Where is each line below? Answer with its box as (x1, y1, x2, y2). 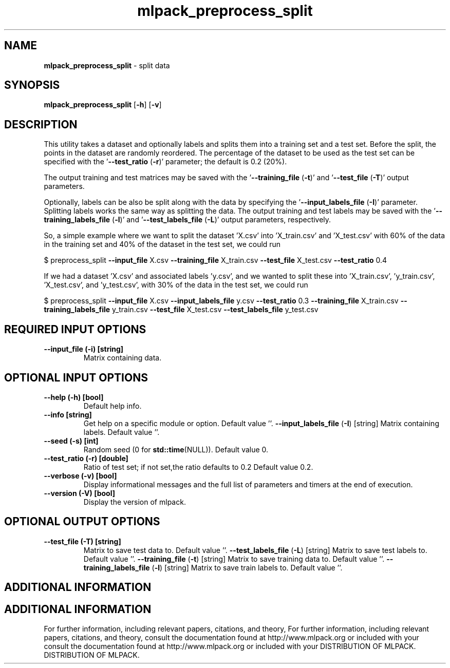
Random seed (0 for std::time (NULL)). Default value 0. (83, 445, 269, 454)
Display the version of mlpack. (83, 497, 186, 506)
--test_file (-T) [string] (44, 537, 121, 546)
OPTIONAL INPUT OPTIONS (4, 371, 148, 384)
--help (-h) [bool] (44, 392, 104, 402)
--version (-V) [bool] (44, 488, 116, 498)
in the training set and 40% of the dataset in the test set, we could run (44, 240, 281, 249)
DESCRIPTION (4, 118, 78, 131)
